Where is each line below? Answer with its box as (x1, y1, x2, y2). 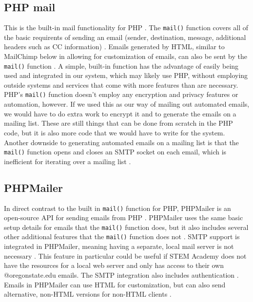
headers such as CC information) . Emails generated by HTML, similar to (4, 41, 225, 52)
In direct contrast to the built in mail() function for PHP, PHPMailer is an (4, 203, 231, 213)
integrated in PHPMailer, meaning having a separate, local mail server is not (4, 241, 234, 251)
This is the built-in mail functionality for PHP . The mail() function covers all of (4, 22, 249, 33)
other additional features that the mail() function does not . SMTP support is (4, 231, 240, 242)
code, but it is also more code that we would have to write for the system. (4, 127, 225, 137)
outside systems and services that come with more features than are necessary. (4, 79, 238, 90)
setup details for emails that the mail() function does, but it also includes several (4, 222, 249, 232)
